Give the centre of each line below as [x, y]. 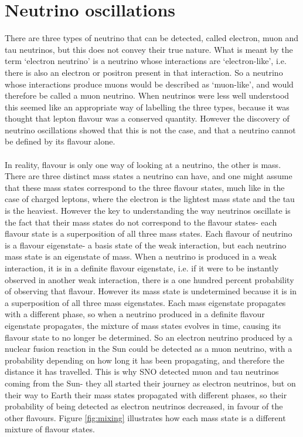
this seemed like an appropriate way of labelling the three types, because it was [147, 107]
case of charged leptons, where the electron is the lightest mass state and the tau [150, 199]
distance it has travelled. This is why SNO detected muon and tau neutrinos [142, 372]
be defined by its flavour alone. [60, 141]
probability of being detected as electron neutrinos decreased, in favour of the [144, 406]
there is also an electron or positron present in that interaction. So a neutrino [144, 72]
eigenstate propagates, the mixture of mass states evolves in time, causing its [143, 325]
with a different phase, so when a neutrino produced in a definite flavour [135, 314]
